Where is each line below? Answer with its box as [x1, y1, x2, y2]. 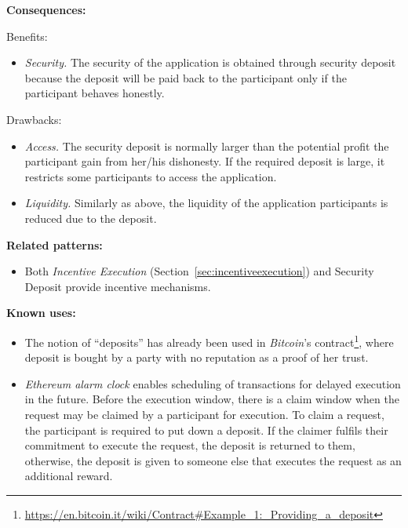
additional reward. [24, 468, 113, 484]
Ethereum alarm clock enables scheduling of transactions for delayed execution [24, 375, 401, 391]
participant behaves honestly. [24, 85, 165, 101]
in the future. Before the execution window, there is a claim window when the [24, 391, 399, 407]
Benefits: [6, 27, 48, 44]
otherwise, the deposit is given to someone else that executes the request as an [24, 452, 402, 468]
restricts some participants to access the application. [24, 168, 277, 184]
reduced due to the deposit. [24, 209, 157, 226]
